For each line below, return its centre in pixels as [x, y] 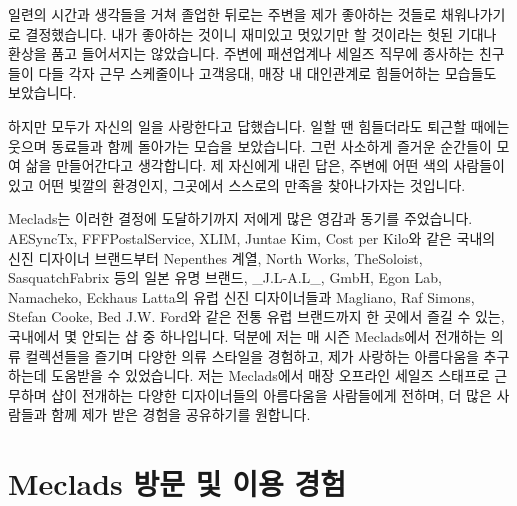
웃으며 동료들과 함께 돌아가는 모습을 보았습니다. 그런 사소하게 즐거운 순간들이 [250, 145]
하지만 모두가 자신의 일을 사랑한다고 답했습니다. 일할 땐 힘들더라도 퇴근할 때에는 [259, 125]
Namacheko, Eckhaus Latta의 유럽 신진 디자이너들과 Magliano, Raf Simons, [241, 296]
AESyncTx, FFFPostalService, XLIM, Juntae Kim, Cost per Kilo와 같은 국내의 [252, 237]
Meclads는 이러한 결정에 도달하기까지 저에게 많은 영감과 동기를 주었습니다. [240, 218]
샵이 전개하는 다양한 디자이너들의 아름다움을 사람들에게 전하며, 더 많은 [271, 394]
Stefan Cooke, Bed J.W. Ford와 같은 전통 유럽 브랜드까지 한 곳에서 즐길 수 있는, [256, 316]
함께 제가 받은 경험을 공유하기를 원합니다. [181, 414]
